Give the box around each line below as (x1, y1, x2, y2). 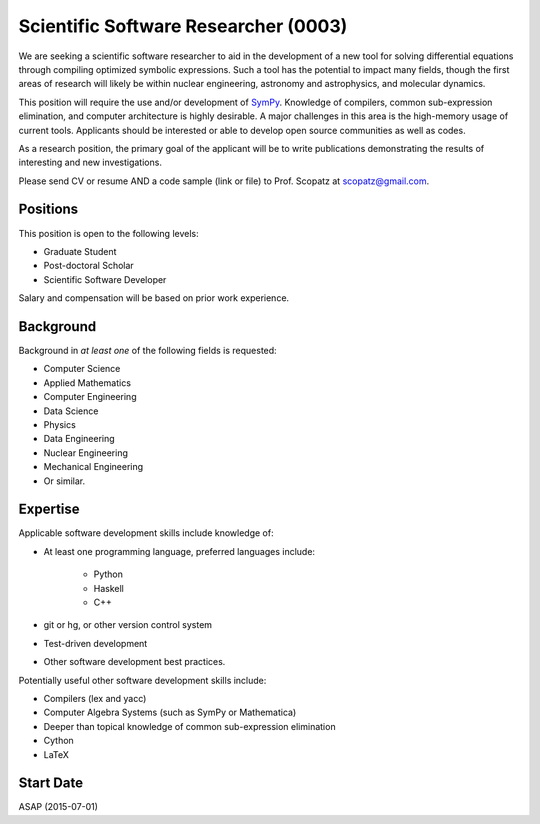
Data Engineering (43, 433, 115, 445)
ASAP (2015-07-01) (18, 801, 99, 813)
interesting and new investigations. (18, 156, 162, 169)
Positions (18, 201, 79, 218)
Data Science (43, 405, 99, 417)
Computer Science (43, 363, 121, 375)
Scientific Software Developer (43, 273, 167, 285)
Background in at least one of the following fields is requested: (18, 345, 277, 357)
